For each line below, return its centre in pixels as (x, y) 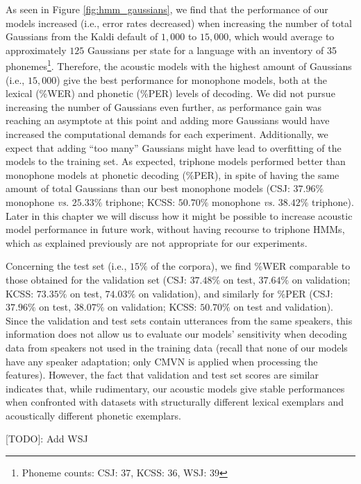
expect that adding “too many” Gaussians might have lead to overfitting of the (174, 147)
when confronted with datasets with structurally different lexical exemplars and (175, 402)
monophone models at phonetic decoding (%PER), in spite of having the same (173, 174)
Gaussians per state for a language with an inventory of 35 (212, 50)
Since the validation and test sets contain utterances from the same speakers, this (179, 320)
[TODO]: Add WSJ (47, 439)
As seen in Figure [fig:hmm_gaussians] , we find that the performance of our (167, 9)
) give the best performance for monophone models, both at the (192, 79)
